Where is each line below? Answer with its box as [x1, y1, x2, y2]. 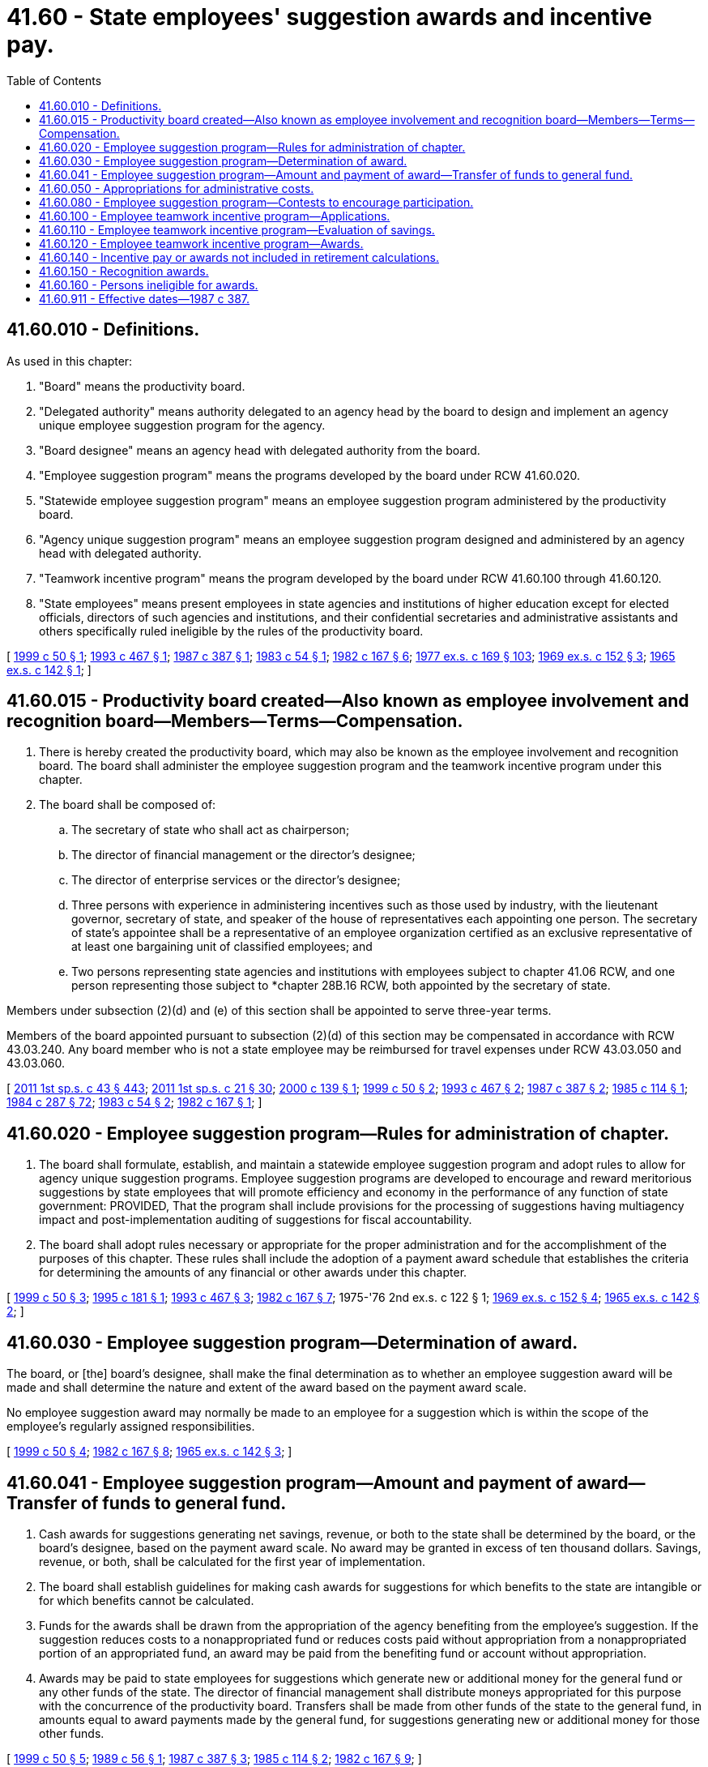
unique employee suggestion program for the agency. [39, 417, 326, 432]
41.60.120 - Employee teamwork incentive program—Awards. [39, 236, 364, 250]
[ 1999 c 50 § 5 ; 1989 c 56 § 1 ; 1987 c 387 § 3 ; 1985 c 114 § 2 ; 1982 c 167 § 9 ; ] [6, 1751, 422, 1765]
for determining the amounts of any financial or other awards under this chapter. [39, 1265, 467, 1280]
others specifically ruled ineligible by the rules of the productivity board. [39, 623, 424, 638]
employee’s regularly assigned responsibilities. [6, 1419, 255, 1434]
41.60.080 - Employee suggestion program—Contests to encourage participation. [39, 195, 474, 209]
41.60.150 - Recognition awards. [39, 263, 209, 278]
